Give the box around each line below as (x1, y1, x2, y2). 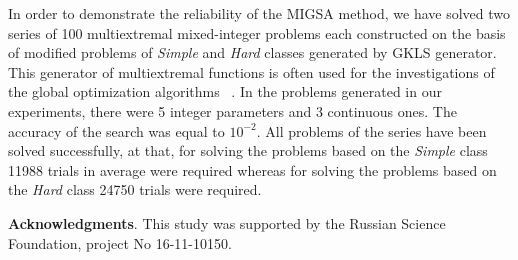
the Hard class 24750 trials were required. (8, 179, 262, 200)
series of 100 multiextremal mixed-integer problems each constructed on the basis (8, 22, 506, 43)
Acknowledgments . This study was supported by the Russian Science (8, 212, 446, 233)
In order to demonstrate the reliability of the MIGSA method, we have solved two (8, 3, 511, 23)
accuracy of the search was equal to (8, 120, 225, 141)
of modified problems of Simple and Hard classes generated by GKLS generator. (8, 42, 497, 63)
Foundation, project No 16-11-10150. (8, 232, 232, 253)
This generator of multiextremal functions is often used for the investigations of (8, 61, 495, 82)
